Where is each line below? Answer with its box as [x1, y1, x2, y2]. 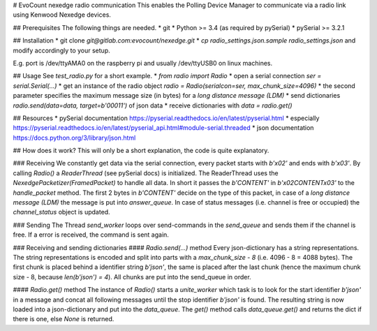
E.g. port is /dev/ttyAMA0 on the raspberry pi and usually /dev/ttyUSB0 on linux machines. [13, 59, 273, 67]
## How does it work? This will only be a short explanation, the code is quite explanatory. [13, 147, 269, 155]
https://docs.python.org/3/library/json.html [13, 133, 136, 142]
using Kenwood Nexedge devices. [13, 10, 112, 19]
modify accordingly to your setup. [13, 46, 111, 54]
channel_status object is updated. [13, 208, 111, 216]
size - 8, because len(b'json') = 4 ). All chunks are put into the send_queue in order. [13, 272, 251, 281]
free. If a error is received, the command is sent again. [13, 230, 169, 239]
